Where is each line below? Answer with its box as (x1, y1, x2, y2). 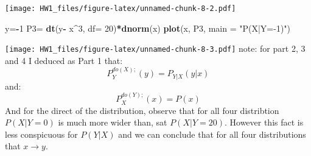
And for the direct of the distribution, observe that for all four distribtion (5, 104, 279, 116)
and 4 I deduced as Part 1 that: (5, 54, 123, 66)
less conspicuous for (5, 127, 78, 140)
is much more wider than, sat (58, 116, 167, 129)
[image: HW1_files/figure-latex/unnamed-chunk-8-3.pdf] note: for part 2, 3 (5, 42, 306, 55)
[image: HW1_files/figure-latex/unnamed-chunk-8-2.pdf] (5, 4, 236, 13)
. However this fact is (224, 116, 304, 129)
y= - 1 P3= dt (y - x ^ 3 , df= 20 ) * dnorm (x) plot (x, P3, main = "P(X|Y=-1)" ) (5, 21, 291, 34)
